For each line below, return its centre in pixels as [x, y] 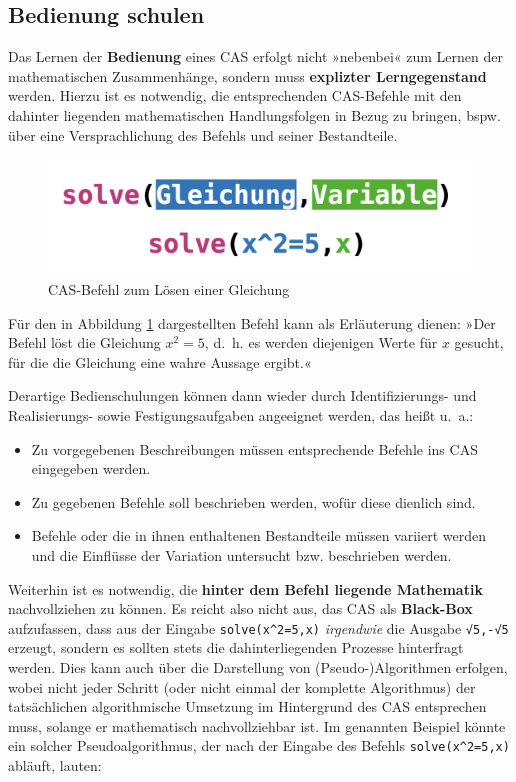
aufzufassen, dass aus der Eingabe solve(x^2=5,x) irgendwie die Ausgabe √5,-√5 [258, 627]
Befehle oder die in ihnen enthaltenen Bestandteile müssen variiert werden [258, 535]
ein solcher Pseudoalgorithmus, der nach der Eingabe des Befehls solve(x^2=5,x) [259, 745]
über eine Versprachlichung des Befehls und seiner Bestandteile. [203, 134]
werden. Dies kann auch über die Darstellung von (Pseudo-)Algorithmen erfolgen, [258, 667]
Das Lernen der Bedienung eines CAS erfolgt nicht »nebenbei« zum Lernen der [255, 56]
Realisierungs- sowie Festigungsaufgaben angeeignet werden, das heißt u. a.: [241, 415]
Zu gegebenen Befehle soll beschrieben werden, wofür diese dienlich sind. [253, 501]
